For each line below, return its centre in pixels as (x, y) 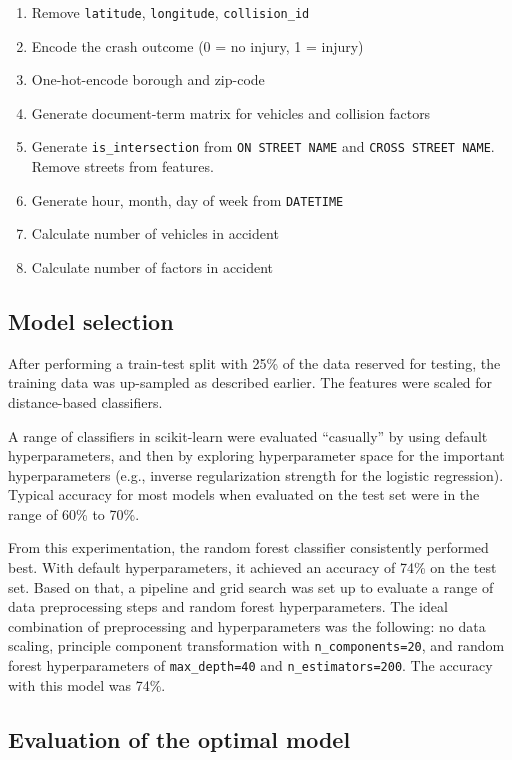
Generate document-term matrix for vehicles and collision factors (231, 112)
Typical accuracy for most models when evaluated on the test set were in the (244, 494)
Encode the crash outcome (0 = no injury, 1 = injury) (197, 45)
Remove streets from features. (122, 166)
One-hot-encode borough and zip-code (148, 79)
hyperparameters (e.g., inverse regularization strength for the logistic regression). (256, 474)
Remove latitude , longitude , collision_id (170, 12)
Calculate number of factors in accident (152, 266)
